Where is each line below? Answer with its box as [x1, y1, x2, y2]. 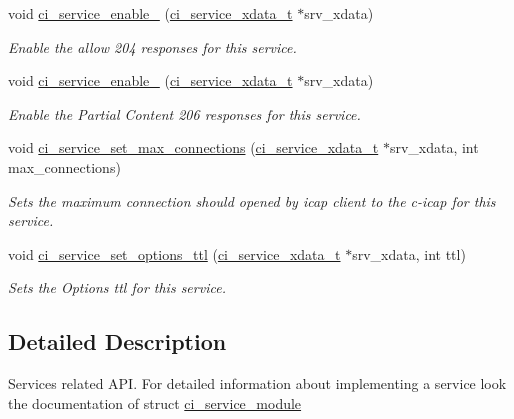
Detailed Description [8, 326, 227, 357]
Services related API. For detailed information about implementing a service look [8, 373, 507, 394]
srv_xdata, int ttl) [352, 243, 466, 264]
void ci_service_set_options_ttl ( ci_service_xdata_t [8, 243, 341, 264]
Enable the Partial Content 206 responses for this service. [8, 103, 361, 124]
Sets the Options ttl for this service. [8, 277, 226, 298]
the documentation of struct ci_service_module [8, 392, 302, 413]
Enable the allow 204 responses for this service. [8, 36, 297, 57]
